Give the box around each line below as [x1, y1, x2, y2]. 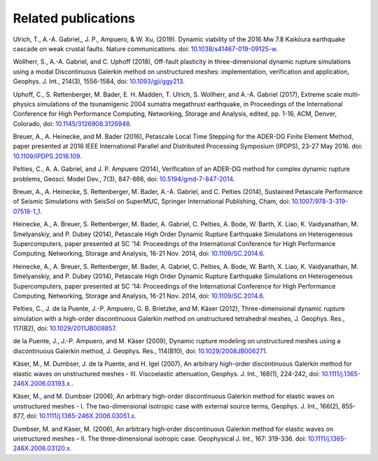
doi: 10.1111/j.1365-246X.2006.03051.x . [27, 412, 136, 420]
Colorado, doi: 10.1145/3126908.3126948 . [13, 119, 132, 128]
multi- [343, 90, 360, 98]
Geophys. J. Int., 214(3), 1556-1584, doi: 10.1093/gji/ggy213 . [13, 77, 185, 85]
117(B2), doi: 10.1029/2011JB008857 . [13, 324, 117, 333]
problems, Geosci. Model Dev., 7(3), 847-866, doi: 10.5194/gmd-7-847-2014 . [13, 174, 235, 183]
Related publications [13, 11, 136, 26]
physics [13, 99, 36, 108]
